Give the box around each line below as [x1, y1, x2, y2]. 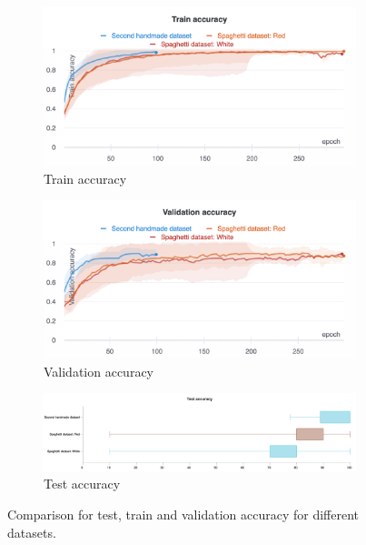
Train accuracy [44, 168, 127, 187]
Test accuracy [44, 474, 121, 493]
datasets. [7, 522, 56, 541]
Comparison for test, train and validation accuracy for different [7, 504, 359, 523]
